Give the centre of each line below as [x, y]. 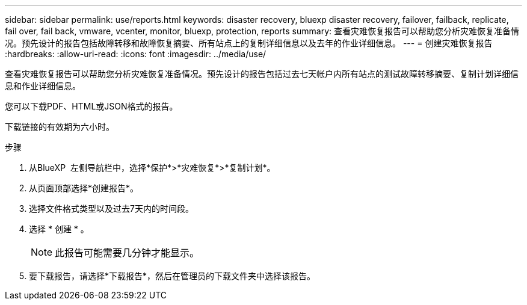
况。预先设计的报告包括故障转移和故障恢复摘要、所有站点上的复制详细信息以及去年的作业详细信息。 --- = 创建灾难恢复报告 [249, 43]
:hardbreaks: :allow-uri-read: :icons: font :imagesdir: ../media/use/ [136, 54]
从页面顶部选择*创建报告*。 [84, 188]
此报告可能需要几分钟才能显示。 [127, 253]
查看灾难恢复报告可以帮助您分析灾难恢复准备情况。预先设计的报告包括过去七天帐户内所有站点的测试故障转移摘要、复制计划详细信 [262, 74]
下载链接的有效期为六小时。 [60, 127]
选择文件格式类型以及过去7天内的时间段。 [111, 208]
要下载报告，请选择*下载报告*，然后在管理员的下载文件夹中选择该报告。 [172, 276]
